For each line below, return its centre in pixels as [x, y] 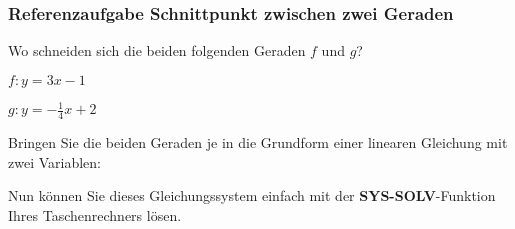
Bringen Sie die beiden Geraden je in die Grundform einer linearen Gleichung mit [258, 142]
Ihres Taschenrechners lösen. [95, 214]
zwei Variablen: [54, 161]
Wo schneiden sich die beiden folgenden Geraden [157, 50]
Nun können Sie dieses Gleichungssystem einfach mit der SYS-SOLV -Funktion [252, 195]
